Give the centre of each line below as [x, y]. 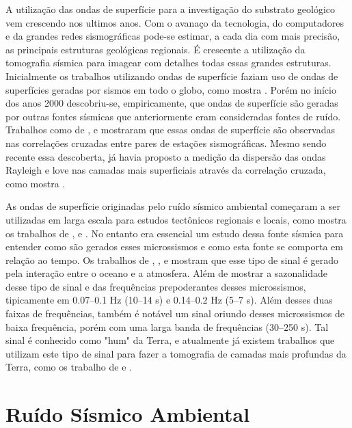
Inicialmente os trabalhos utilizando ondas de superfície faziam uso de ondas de [172, 76]
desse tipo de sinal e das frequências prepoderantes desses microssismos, [156, 286]
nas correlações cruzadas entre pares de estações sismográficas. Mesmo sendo [166, 143]
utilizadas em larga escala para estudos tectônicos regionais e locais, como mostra [176, 219]
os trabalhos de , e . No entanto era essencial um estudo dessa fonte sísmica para [175, 233]
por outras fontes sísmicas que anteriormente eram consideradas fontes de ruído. [173, 116]
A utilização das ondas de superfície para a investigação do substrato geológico [171, 9]
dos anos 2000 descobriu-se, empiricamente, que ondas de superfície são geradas [172, 103]
